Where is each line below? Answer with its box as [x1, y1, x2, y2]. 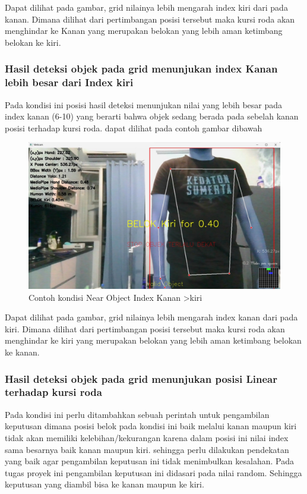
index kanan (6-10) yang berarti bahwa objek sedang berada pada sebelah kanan [5, 110, 299, 122]
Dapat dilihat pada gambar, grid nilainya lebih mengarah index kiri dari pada [5, 1, 288, 13]
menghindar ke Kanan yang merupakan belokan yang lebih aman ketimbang [5, 24, 283, 37]
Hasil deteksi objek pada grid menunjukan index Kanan [5, 61, 278, 76]
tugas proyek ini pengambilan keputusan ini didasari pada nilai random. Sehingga [5, 466, 302, 479]
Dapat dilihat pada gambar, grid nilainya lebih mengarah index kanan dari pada [5, 311, 298, 323]
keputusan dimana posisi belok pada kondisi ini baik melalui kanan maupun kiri [5, 420, 297, 432]
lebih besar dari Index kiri [5, 75, 134, 90]
